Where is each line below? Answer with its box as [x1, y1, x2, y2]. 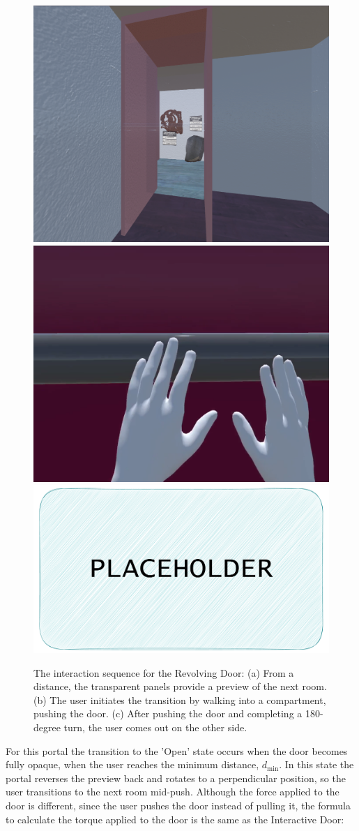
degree [33, 719, 61, 734]
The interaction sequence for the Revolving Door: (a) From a [33, 665, 294, 680]
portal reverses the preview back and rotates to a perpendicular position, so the [6, 770, 346, 785]
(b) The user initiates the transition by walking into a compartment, [33, 692, 326, 707]
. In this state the [279, 757, 354, 772]
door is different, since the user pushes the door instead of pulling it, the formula [6, 798, 351, 812]
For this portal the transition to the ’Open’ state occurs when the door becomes [6, 743, 348, 758]
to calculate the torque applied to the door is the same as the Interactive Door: [6, 811, 344, 826]
